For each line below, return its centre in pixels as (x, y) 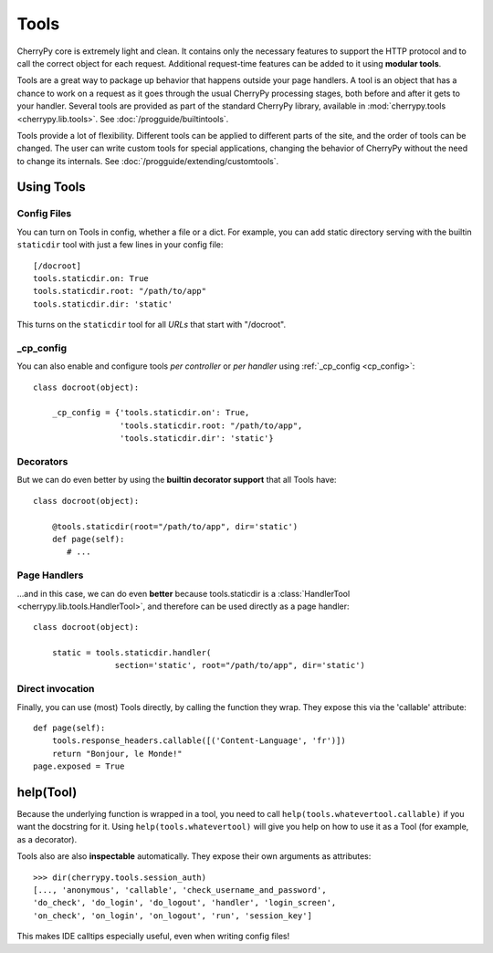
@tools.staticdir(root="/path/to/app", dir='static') (175, 526)
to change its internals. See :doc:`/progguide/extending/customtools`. (147, 161)
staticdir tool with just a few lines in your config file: (120, 245)
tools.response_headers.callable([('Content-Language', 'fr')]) (199, 741)
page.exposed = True (79, 766)
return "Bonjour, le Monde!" (117, 754)
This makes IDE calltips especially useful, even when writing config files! (153, 937)
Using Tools (51, 187)
